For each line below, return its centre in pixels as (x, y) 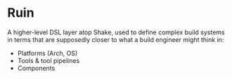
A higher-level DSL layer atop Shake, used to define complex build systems (116, 32)
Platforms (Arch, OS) (47, 53)
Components (36, 68)
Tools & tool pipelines (49, 60)
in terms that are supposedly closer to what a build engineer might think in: (116, 39)
